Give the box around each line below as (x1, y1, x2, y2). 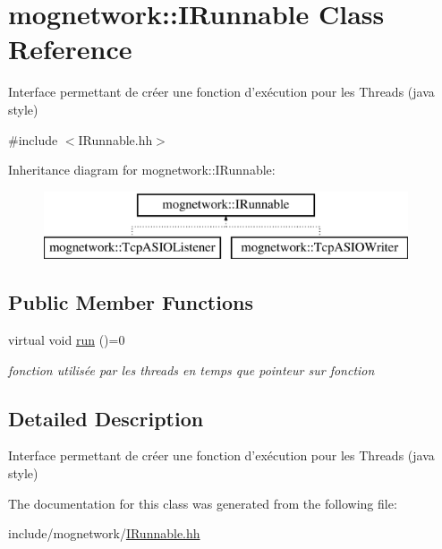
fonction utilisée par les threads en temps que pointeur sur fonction (8, 360, 375, 379)
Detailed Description (8, 404, 204, 432)
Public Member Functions (8, 288, 253, 316)
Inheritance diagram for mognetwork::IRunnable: (8, 160, 276, 179)
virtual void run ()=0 (8, 330, 125, 349)
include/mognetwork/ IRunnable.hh (8, 524, 200, 543)
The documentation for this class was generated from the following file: (8, 493, 397, 512)
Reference (8, 30, 132, 67)
